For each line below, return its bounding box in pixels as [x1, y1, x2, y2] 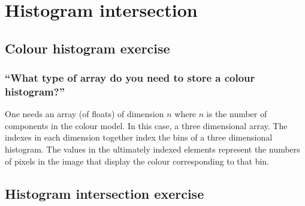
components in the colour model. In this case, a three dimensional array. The [5, 119, 288, 132]
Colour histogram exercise [5, 38, 170, 57]
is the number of [206, 108, 267, 120]
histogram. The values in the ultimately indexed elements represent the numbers [5, 143, 300, 156]
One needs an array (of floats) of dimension [5, 108, 164, 120]
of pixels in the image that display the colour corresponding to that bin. [5, 154, 269, 167]
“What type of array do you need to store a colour [5, 70, 255, 85]
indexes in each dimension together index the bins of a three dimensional [5, 131, 273, 144]
